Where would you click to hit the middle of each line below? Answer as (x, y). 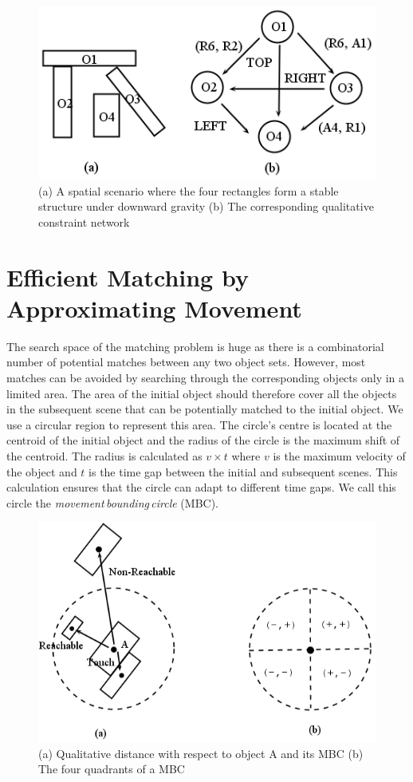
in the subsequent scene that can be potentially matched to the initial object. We (205, 409)
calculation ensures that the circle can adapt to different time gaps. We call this (201, 487)
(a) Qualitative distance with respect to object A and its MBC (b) (201, 753)
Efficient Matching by (128, 276)
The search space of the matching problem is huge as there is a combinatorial (195, 346)
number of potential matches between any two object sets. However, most (186, 362)
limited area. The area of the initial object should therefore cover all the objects (202, 393)
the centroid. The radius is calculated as (104, 455)
